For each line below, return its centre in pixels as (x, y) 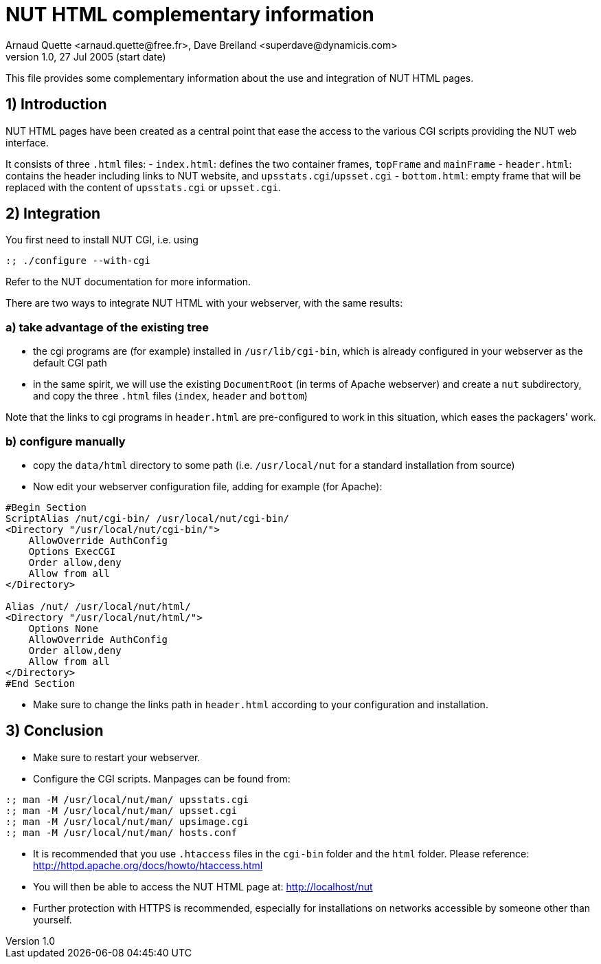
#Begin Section (46, 507)
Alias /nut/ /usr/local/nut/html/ (98, 606)
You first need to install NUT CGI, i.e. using (102, 240)
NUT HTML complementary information (190, 14)
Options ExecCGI (72, 551)
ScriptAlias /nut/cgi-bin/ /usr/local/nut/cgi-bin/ (148, 518)
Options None (63, 628)
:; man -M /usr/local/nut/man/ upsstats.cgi (127, 799)
